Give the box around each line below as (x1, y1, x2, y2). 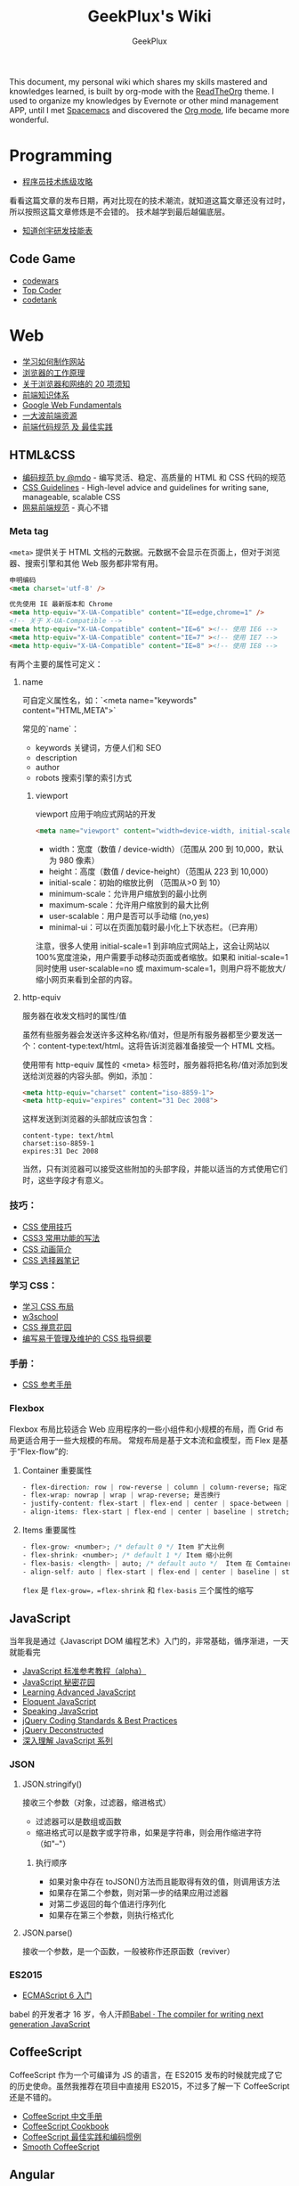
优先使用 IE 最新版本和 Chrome (9, 600, 113, 609)
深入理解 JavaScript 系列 (21, 1736, 113, 1746)
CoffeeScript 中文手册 (21, 2110, 103, 2121)
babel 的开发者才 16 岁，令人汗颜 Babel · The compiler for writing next (9, 2009, 264, 2019)
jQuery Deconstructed (21, 1725, 104, 1736)
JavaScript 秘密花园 (21, 1677, 95, 1688)
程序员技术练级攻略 (21, 176, 93, 186)
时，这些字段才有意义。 (21, 1175, 109, 1186)
